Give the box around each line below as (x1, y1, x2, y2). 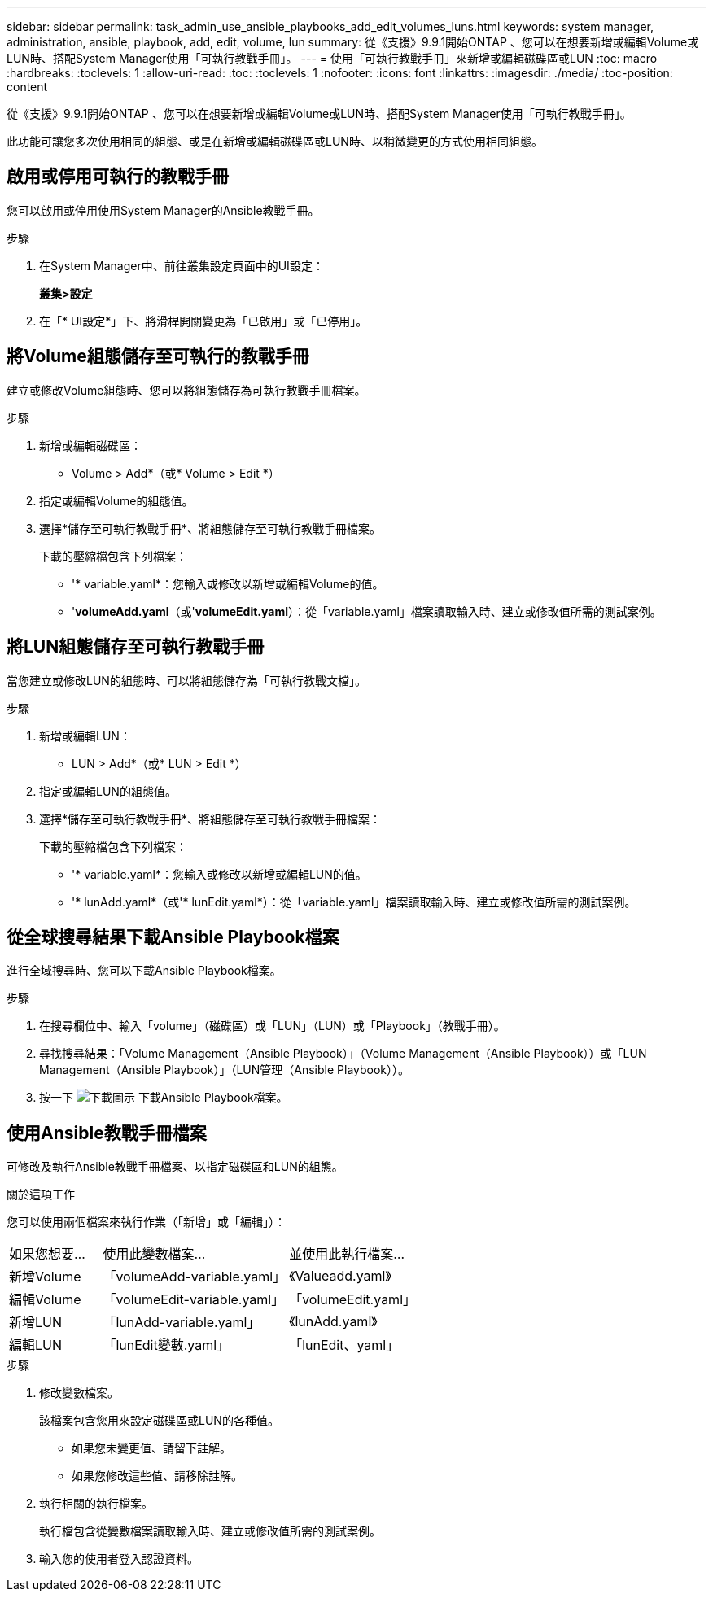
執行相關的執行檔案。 (39, 1496, 153, 1511)
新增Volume (9, 1268, 81, 1286)
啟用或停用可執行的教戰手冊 (7, 166, 229, 187)
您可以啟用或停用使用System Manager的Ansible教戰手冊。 (7, 203, 320, 217)
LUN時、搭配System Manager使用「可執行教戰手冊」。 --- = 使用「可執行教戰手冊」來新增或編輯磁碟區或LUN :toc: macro (7, 51, 658, 65)
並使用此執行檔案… (289, 1246, 405, 1263)
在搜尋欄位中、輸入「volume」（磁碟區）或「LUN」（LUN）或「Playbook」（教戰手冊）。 (39, 1019, 505, 1033)
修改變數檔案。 (39, 1386, 119, 1400)
